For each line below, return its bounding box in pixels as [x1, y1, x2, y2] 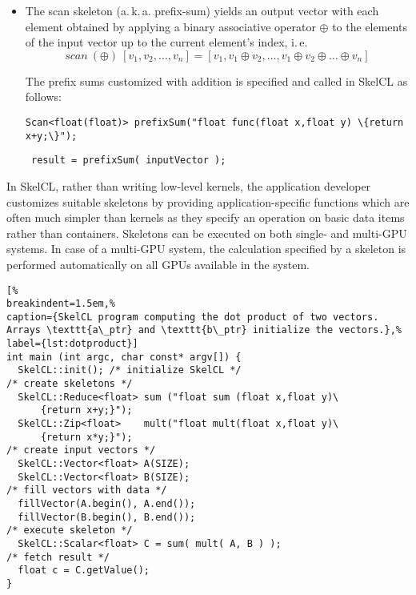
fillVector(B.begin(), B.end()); [18, 511, 196, 523]
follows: [25, 88, 62, 105]
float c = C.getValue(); [18, 565, 150, 577]
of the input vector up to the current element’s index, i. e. [25, 34, 308, 50]
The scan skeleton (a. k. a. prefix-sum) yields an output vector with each [25, 2, 379, 18]
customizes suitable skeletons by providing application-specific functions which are [6, 193, 410, 210]
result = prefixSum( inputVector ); [30, 155, 226, 167]
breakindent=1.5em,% [6, 298, 116, 310]
